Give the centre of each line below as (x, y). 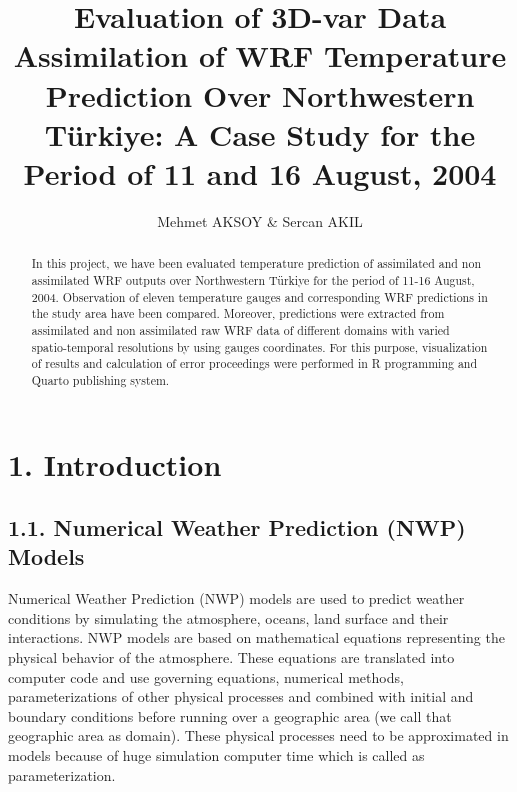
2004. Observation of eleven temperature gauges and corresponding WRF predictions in (259, 296)
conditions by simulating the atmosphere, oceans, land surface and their (228, 617)
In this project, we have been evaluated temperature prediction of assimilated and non (256, 263)
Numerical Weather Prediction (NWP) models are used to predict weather (236, 598)
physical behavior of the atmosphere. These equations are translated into (231, 657)
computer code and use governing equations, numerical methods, (206, 676)
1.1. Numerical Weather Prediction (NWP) (237, 527)
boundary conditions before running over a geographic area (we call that (230, 715)
